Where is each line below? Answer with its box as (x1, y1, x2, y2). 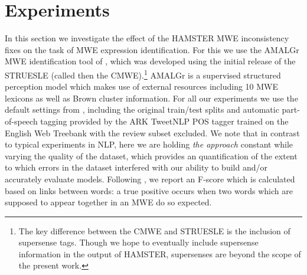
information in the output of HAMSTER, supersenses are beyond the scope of (18, 247, 301, 260)
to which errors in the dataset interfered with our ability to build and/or (5, 161, 267, 173)
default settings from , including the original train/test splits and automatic (5, 103, 279, 116)
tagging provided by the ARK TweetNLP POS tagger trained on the (40, 114, 289, 127)
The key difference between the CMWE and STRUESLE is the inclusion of (18, 224, 290, 237)
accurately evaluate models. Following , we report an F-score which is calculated (5, 172, 295, 185)
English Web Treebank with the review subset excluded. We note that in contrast (5, 126, 300, 139)
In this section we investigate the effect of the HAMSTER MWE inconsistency (5, 32, 289, 44)
